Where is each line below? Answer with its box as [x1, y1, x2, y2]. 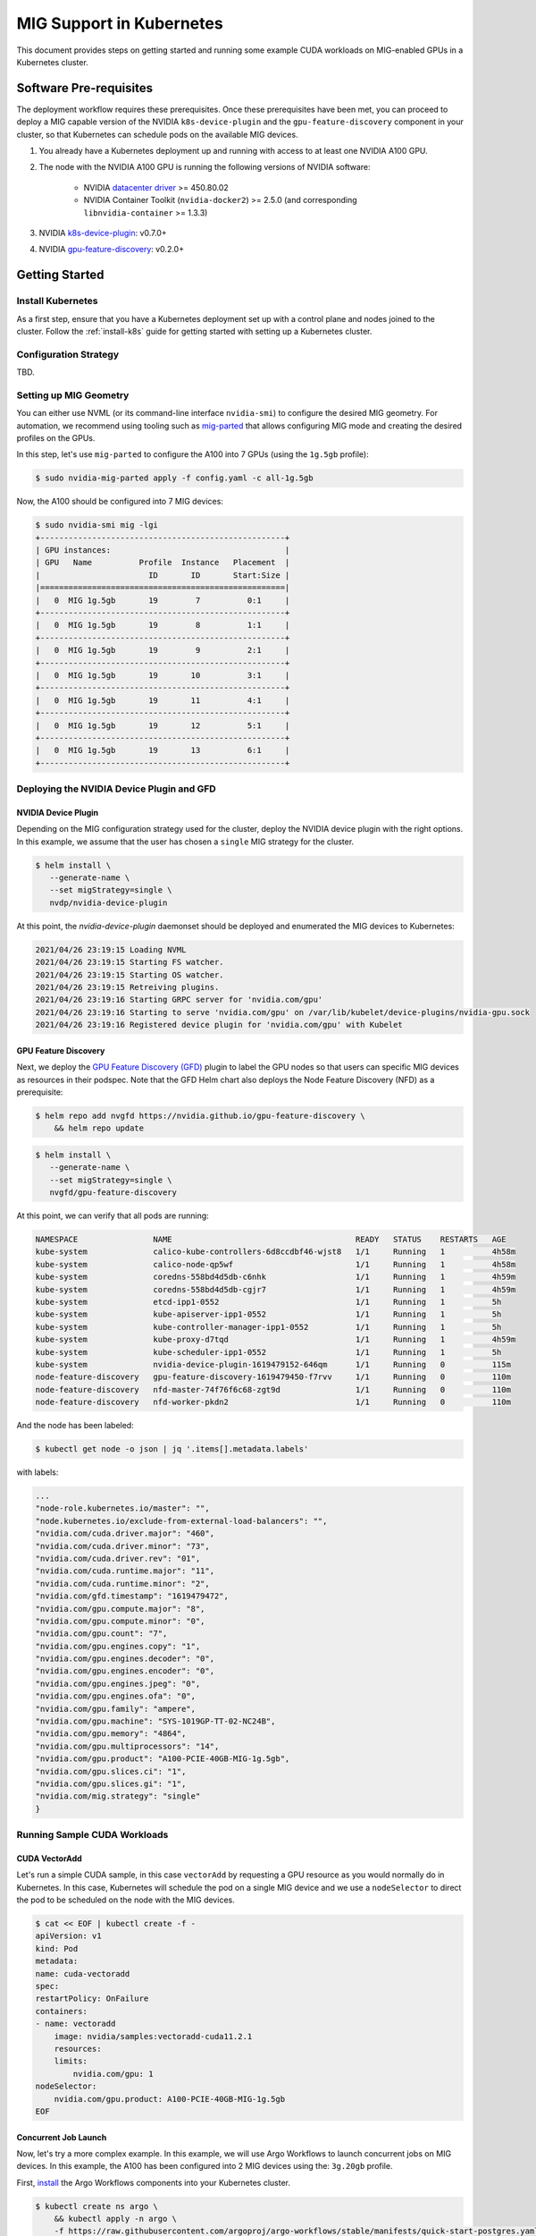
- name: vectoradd [35, 2019, 116, 2029]
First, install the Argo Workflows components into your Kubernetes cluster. [16, 2177, 290, 2188]
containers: [35, 2006, 88, 2016]
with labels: [16, 1467, 59, 1478]
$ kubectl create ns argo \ [35, 2201, 158, 2211]
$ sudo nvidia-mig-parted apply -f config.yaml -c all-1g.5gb [35, 473, 314, 483]
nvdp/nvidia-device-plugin [49, 897, 168, 908]
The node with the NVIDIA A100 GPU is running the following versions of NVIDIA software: [38, 162, 371, 173]
